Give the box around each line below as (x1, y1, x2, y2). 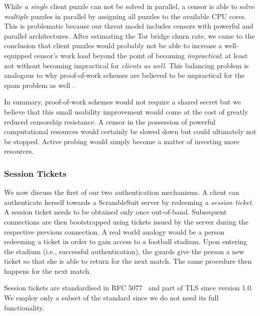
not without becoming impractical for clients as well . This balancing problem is (4, 60, 249, 70)
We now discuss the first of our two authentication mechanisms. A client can (4, 187, 239, 197)
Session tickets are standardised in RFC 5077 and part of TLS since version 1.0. (4, 282, 253, 293)
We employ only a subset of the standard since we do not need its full (4, 292, 219, 303)
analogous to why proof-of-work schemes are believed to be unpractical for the (4, 70, 245, 80)
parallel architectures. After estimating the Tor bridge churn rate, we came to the (4, 30, 255, 41)
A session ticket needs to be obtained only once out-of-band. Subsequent (4, 206, 227, 217)
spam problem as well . (4, 79, 75, 90)
